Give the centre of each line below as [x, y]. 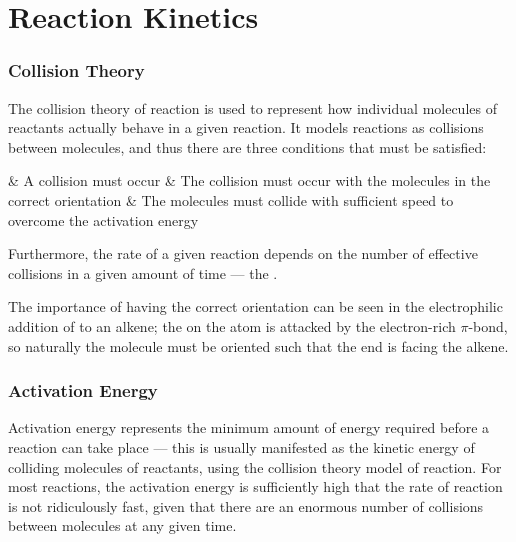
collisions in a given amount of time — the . [143, 272]
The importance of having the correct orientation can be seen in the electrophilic [255, 306]
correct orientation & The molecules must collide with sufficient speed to [231, 199]
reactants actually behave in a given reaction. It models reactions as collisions [246, 127]
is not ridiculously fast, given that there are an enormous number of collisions [246, 505]
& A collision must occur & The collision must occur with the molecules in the [249, 180]
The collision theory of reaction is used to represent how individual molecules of [252, 107]
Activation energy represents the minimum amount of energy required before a [249, 427]
